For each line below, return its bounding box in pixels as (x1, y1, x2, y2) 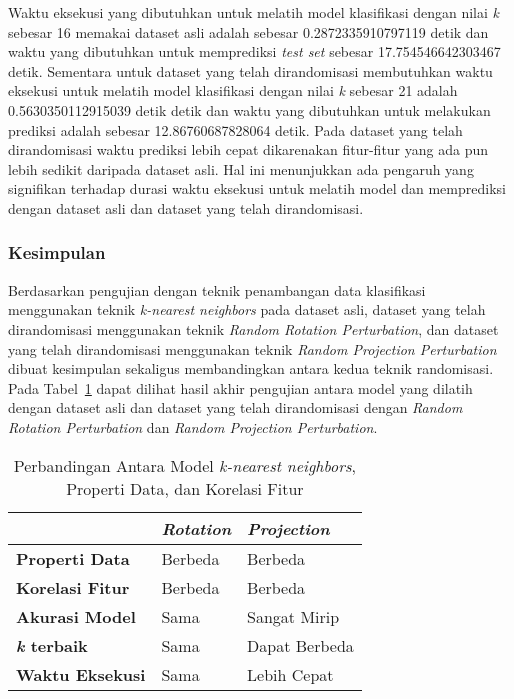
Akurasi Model (16, 604, 136, 628)
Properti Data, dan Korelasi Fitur (66, 476, 304, 500)
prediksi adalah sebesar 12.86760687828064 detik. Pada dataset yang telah (8, 119, 463, 140)
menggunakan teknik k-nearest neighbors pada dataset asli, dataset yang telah (8, 299, 486, 320)
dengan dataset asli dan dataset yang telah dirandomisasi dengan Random (8, 397, 463, 418)
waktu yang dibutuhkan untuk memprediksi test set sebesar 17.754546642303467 (8, 41, 501, 62)
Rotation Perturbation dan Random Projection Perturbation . (8, 416, 378, 437)
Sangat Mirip (247, 604, 340, 628)
